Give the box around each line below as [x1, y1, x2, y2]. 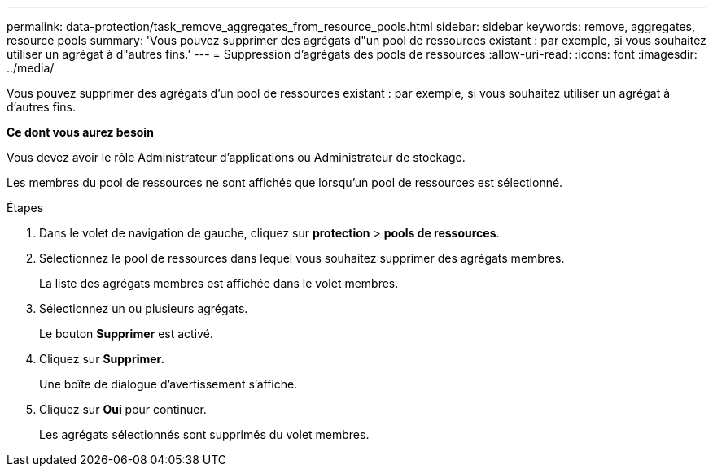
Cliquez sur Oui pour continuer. [39, 402, 207, 416]
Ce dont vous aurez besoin [7, 125, 154, 139]
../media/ [7, 61, 55, 75]
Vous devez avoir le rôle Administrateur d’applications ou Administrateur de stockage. [7, 150, 466, 164]
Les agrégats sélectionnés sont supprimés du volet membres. [39, 427, 370, 441]
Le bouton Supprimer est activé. [39, 327, 213, 341]
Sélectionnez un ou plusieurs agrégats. [39, 302, 248, 315]
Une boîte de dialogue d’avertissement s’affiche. [39, 377, 298, 391]
